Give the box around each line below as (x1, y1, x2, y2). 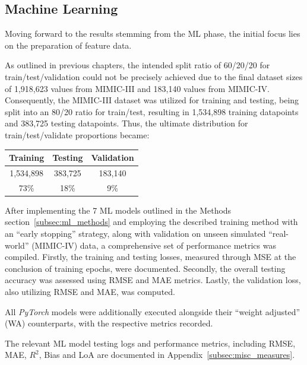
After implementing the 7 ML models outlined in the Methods (5, 204, 232, 216)
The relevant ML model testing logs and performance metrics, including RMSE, (5, 337, 296, 349)
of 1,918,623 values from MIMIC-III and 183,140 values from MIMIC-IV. (5, 82, 270, 94)
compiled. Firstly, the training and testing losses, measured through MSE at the (5, 250, 296, 263)
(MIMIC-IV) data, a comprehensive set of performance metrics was (31, 239, 277, 251)
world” (5, 239, 29, 251)
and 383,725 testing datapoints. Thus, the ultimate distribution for (5, 117, 248, 129)
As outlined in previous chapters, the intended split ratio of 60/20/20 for (5, 59, 270, 71)
